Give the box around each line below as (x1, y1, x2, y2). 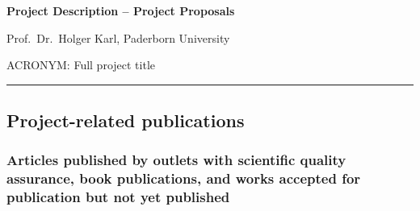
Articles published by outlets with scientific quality (6, 150, 346, 170)
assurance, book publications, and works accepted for (6, 168, 361, 188)
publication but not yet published (6, 187, 230, 207)
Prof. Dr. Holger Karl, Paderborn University (6, 29, 230, 46)
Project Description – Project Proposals (6, 2, 235, 19)
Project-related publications (6, 108, 245, 133)
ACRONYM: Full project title (6, 56, 156, 73)
